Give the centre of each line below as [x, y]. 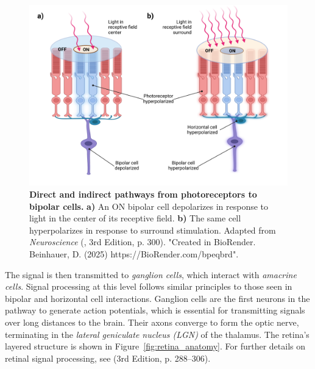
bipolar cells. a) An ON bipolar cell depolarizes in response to [149, 206]
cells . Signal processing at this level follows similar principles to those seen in [149, 286]
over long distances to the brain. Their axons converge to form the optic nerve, [152, 322]
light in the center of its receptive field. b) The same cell [135, 218]
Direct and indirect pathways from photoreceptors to [143, 194]
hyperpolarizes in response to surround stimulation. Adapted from [153, 230]
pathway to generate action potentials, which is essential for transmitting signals [155, 310]
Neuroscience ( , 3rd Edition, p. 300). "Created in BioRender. [143, 242]
